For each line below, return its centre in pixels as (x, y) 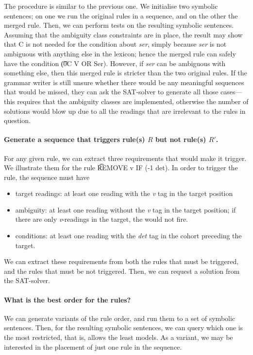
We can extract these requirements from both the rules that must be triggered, (121, 261)
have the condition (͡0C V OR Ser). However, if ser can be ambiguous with (115, 63)
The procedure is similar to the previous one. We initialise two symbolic (111, 6)
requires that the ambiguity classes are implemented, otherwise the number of (133, 101)
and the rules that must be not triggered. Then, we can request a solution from (122, 271)
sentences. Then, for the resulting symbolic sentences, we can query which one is (124, 328)
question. (17, 120)
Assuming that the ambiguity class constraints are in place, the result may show (123, 34)
